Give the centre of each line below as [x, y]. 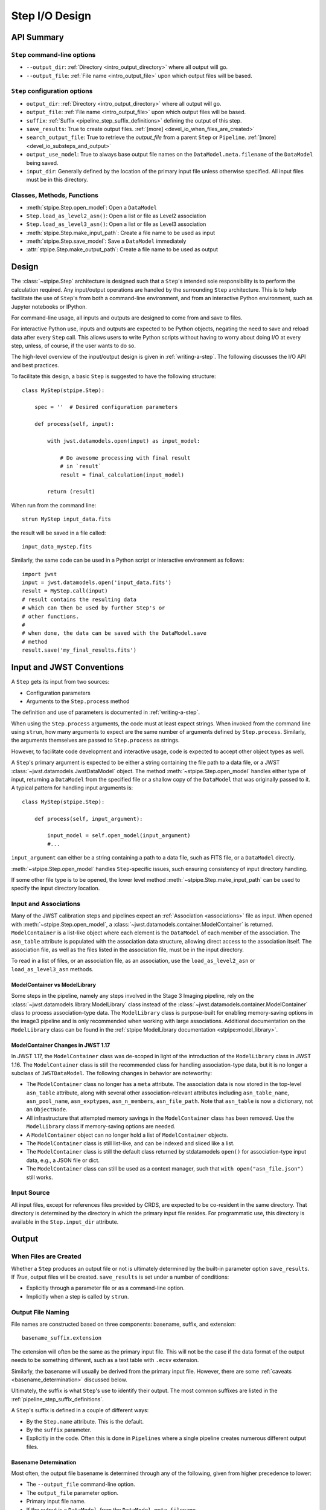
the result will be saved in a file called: [59, 533]
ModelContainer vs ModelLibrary [54, 985]
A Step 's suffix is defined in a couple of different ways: [80, 1410]
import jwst [40, 574]
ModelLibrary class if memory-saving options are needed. [101, 1126]
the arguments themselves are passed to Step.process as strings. [95, 741]
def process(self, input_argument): [88, 819]
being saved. [42, 162]
